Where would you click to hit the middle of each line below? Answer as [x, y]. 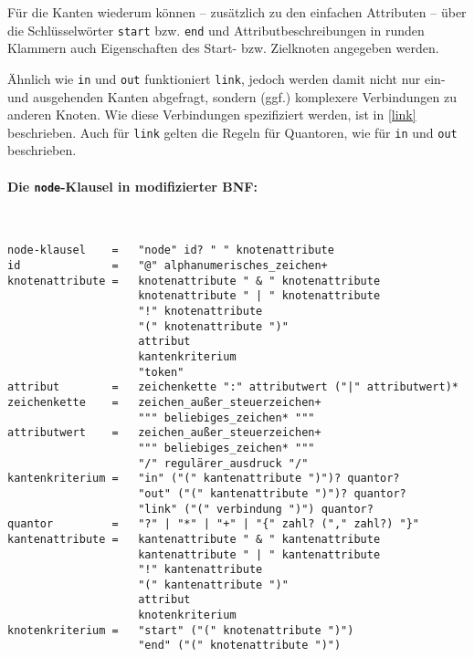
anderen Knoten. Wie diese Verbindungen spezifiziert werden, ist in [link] [212, 115]
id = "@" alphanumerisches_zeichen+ [168, 266]
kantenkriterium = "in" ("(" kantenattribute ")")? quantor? [204, 479]
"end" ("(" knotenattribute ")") [240, 646]
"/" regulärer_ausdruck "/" [223, 463]
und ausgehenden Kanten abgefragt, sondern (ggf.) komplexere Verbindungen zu [232, 96]
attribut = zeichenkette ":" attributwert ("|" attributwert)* [233, 387]
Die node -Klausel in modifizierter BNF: [132, 186]
